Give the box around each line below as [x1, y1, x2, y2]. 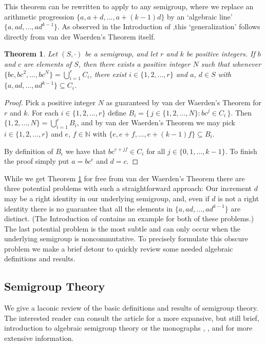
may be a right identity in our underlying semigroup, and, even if [4, 193, 210, 203]
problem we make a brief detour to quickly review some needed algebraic [4, 243, 233, 254]
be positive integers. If [186, 48, 255, 59]
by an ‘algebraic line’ [167, 11, 233, 22]
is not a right [218, 193, 259, 203]
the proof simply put [4, 156, 69, 166]
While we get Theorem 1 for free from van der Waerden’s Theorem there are [4, 172, 245, 183]
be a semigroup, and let [85, 48, 158, 59]
